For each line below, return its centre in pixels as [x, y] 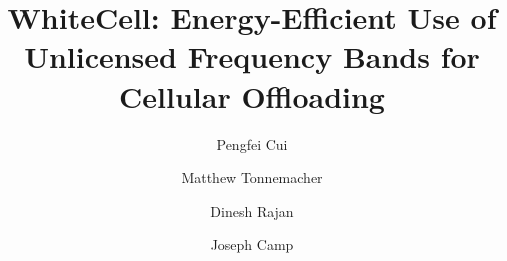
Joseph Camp [252, 244]
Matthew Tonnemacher [252, 177]
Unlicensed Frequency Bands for [252, 56]
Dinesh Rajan [252, 210]
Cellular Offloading [252, 95]
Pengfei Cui [252, 143]
